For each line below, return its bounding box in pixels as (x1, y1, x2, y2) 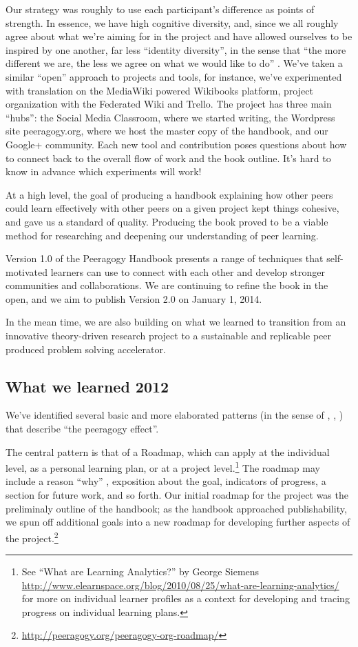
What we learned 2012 (6, 375, 169, 397)
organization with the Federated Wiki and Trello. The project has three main (6, 97, 332, 111)
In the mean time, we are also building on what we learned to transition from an (6, 315, 346, 329)
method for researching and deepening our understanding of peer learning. (6, 228, 319, 242)
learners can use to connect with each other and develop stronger (50, 264, 325, 279)
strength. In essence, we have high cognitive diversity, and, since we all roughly (6, 15, 339, 30)
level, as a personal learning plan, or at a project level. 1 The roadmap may (6, 459, 320, 475)
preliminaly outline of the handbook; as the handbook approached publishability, (6, 501, 347, 515)
